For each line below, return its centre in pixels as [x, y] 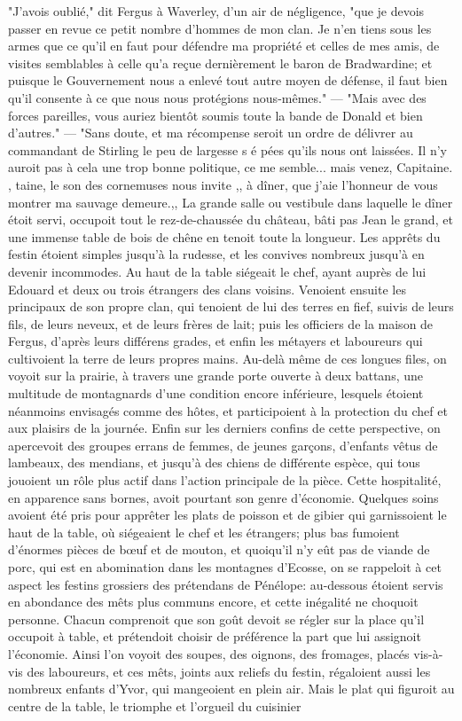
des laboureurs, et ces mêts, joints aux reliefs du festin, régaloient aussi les [229, 671]
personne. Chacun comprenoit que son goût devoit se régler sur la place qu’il [216, 619]
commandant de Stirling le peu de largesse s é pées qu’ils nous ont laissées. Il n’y [227, 149]
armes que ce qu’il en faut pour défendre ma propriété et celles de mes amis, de [224, 46]
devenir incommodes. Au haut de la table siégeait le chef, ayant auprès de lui [217, 271]
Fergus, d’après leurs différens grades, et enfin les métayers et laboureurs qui [215, 341]
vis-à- [428, 653]
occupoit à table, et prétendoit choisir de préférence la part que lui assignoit [215, 636]
